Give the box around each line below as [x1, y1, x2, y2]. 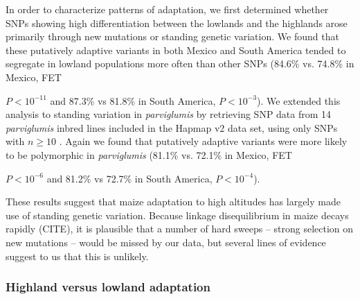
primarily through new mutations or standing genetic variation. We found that [6, 29, 339, 44]
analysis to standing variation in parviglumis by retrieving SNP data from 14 [6, 107, 332, 121]
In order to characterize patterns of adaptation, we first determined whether [6, 2, 329, 16]
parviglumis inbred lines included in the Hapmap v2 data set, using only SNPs [6, 120, 338, 135]
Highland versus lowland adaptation [6, 278, 210, 296]
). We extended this [257, 93, 341, 108]
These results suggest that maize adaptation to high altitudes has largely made [6, 194, 341, 209]
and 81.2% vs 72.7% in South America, [46, 171, 213, 185]
